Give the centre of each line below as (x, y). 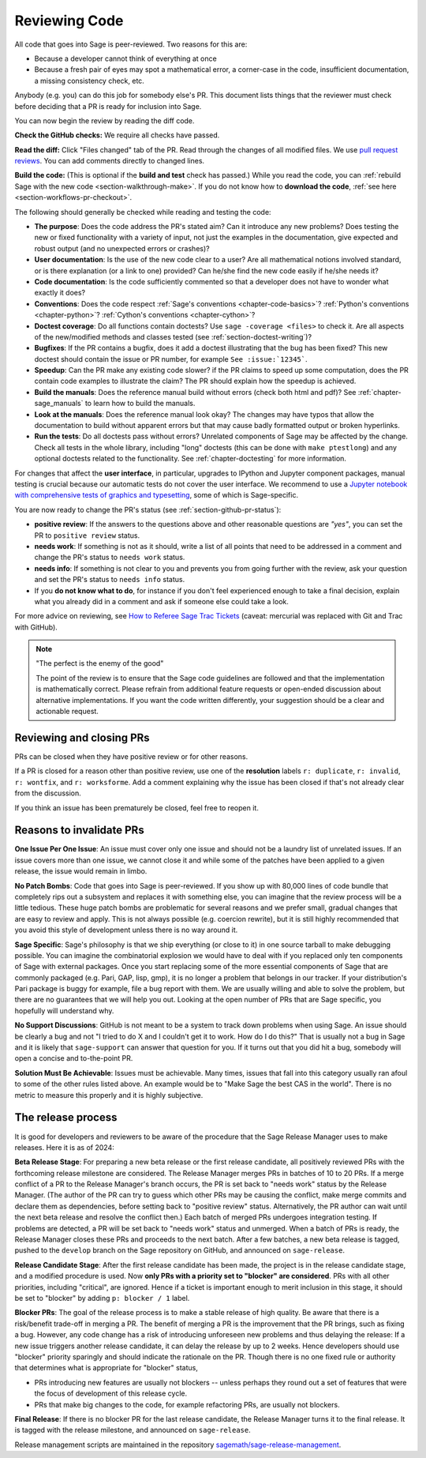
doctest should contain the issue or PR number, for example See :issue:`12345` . (171, 359)
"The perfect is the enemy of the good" (100, 663)
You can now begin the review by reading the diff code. (105, 120)
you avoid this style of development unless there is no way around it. (126, 930)
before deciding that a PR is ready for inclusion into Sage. (108, 106)
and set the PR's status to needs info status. (110, 580)
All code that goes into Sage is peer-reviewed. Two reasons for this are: (131, 44)
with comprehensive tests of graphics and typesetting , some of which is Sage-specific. (157, 495)
